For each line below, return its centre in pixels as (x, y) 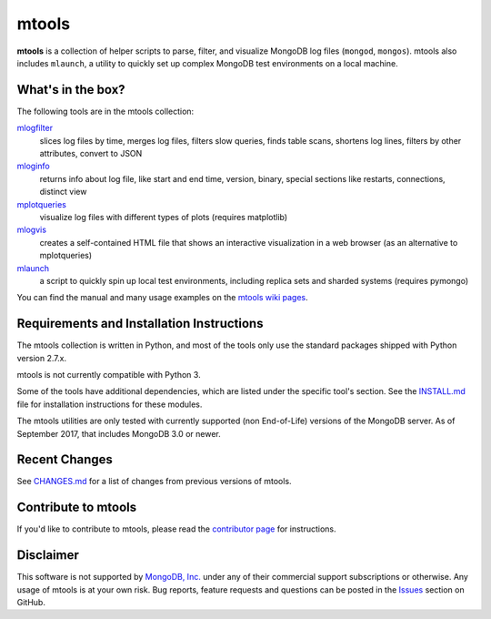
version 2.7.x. (42, 358)
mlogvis (32, 230)
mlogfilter (35, 128)
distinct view (63, 192)
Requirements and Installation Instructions (140, 324)
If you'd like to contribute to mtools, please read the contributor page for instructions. (176, 529)
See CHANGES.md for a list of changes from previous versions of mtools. (154, 482)
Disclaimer (48, 555)
